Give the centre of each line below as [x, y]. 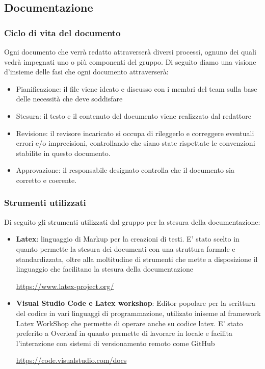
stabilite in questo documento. [63, 153]
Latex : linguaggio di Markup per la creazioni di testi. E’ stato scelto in [128, 239]
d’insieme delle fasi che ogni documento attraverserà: [86, 72]
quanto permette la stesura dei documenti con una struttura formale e [126, 248]
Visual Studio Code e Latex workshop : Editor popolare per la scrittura [136, 303]
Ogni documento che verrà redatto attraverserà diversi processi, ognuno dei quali [130, 51]
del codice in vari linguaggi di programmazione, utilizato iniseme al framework [138, 313]
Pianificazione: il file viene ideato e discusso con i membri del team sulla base [137, 88]
